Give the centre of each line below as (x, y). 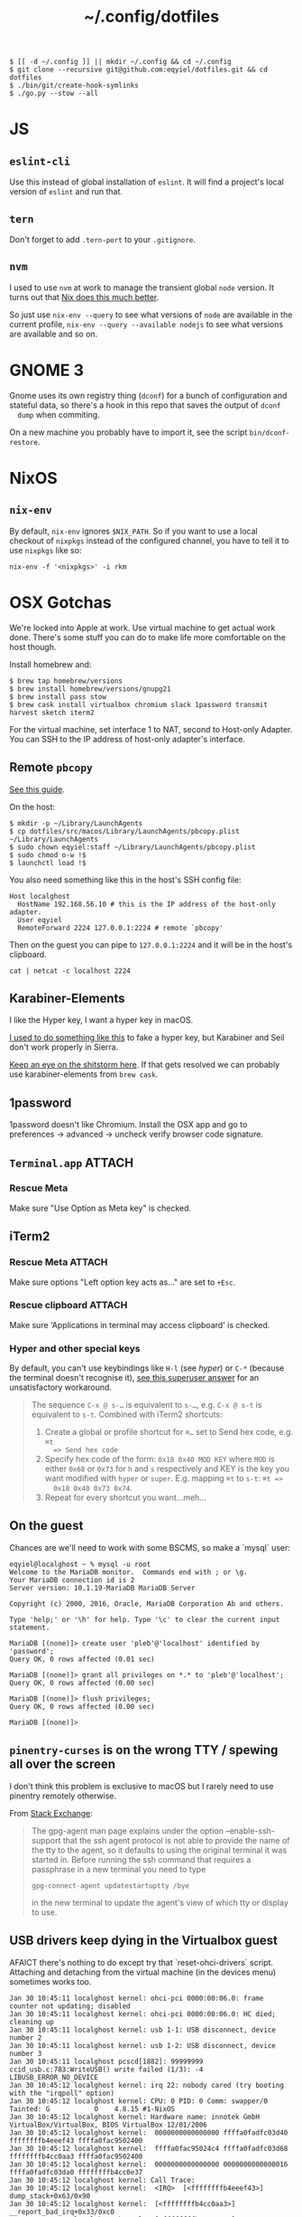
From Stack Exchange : (51, 1813)
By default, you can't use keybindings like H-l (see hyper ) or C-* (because (147, 1368)
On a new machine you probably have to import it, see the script (128, 432)
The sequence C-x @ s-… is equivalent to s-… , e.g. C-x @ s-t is (146, 1405)
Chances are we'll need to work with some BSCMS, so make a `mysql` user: (150, 1547)
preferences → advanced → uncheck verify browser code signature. (137, 1134)
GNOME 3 (46, 370)
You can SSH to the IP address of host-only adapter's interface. (128, 739)
